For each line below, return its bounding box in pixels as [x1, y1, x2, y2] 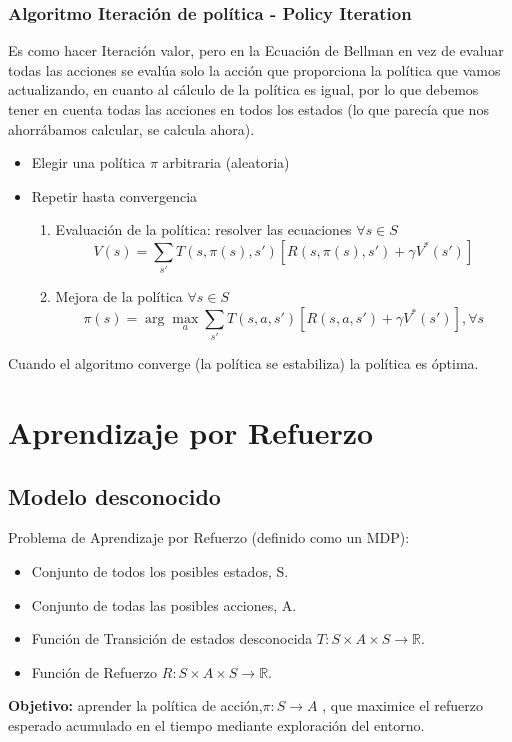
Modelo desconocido [8, 480, 221, 511]
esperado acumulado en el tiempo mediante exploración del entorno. [8, 714, 425, 735]
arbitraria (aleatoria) [162, 152, 290, 173]
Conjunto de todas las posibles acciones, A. [31, 594, 297, 615]
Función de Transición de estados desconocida [31, 628, 313, 649]
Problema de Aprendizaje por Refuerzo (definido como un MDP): [8, 527, 410, 548]
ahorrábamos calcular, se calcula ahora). [8, 118, 255, 139]
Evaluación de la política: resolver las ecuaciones [55, 219, 352, 240]
